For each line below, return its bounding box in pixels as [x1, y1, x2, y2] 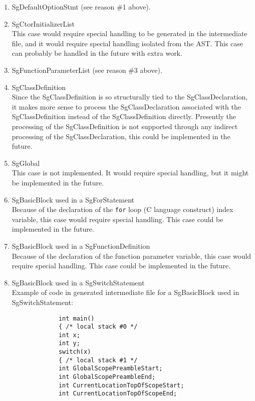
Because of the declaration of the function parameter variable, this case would [12, 250, 251, 261]
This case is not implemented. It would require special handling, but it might [12, 167, 249, 178]
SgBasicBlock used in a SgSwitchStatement [12, 277, 145, 287]
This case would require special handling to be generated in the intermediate [12, 28, 247, 39]
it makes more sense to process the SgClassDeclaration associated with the [12, 101, 241, 112]
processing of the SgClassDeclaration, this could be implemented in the [12, 131, 230, 141]
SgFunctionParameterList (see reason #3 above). [12, 64, 162, 75]
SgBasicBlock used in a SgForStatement [12, 194, 135, 205]
